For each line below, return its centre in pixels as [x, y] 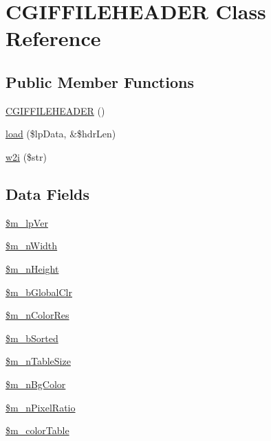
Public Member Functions [100, 81]
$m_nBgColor [36, 384]
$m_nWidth [32, 246]
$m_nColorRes [37, 315]
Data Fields [48, 193]
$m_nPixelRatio [41, 407]
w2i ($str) [26, 156]
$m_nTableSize [38, 361]
